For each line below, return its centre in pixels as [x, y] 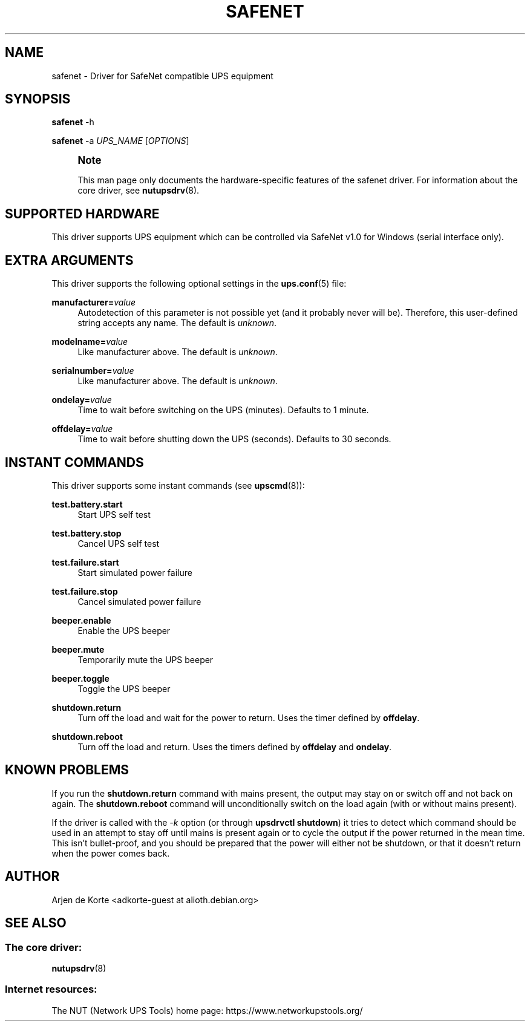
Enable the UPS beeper [124, 630]
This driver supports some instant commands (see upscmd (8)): [178, 485]
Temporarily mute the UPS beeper [146, 659]
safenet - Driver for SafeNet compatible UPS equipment [162, 76]
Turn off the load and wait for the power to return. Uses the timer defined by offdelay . [249, 717]
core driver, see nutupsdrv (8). [139, 191]
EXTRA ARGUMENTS [69, 260]
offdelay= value [82, 429]
